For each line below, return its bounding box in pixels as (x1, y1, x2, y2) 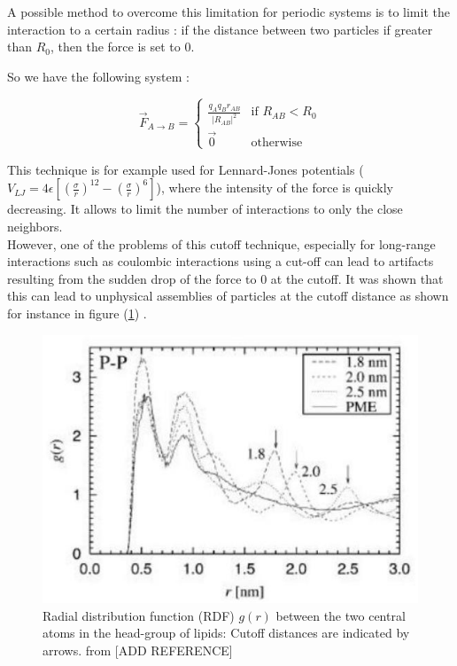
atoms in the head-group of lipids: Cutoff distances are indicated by (43, 623, 410, 642)
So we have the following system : (7, 67, 190, 85)
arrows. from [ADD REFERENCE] (43, 640, 233, 659)
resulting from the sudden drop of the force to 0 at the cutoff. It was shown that (7, 269, 444, 287)
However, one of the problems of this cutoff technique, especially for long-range (7, 234, 436, 253)
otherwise (251, 136, 303, 149)
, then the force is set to (50, 37, 181, 56)
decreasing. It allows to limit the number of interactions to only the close (7, 200, 403, 218)
